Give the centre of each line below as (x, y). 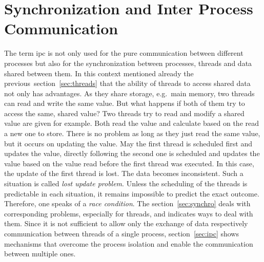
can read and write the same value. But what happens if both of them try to (125, 103)
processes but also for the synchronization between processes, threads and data (128, 63)
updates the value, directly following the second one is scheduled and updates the (132, 153)
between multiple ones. (40, 254)
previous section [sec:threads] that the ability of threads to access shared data (127, 83)
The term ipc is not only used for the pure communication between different (124, 53)
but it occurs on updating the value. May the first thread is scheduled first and (128, 143)
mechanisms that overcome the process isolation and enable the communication (129, 243)
